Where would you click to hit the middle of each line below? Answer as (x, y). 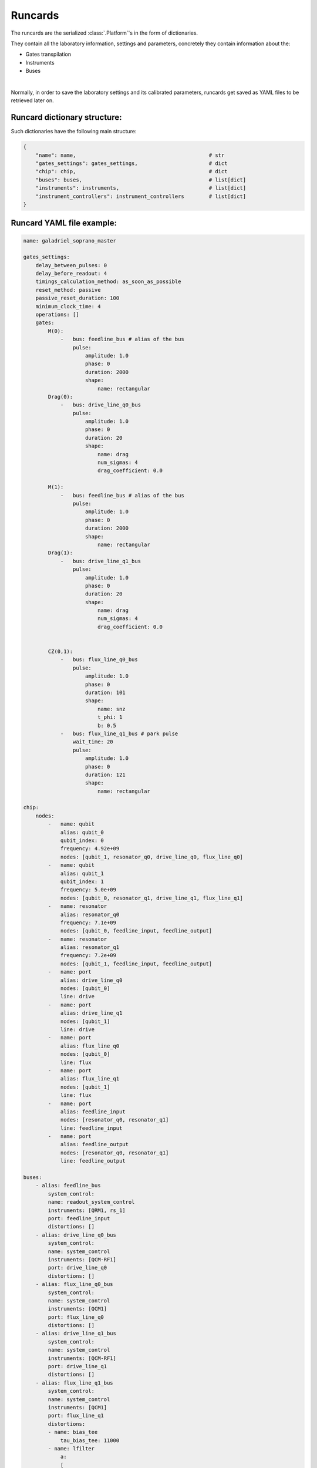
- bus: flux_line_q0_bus (99, 660)
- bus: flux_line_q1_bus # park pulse (119, 733)
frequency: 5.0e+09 (88, 890)
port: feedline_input (79, 1218)
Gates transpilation (48, 54)
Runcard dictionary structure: (67, 117)
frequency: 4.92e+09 (90, 849)
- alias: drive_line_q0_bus (76, 1235)
